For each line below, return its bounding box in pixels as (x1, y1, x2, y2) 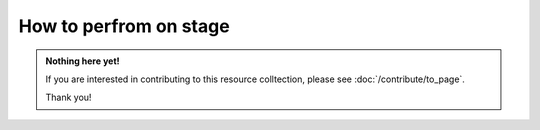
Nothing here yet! (45, 55, 120, 67)
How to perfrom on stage (18, 15, 230, 37)
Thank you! (45, 91, 92, 104)
